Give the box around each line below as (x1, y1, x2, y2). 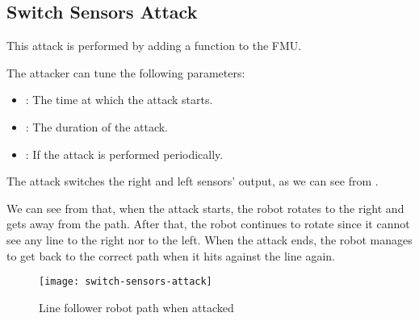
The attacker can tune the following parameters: (6, 64, 245, 81)
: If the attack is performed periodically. (25, 145, 224, 162)
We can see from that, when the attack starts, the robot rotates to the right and (6, 199, 404, 216)
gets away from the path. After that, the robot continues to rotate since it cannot (6, 215, 410, 232)
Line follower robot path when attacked (39, 298, 234, 315)
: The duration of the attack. (25, 118, 169, 135)
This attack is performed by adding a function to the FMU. (6, 37, 302, 54)
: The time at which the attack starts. (25, 91, 213, 108)
